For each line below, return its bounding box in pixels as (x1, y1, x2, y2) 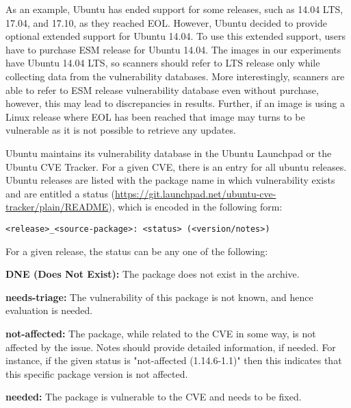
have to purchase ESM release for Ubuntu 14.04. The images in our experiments (5, 42, 341, 56)
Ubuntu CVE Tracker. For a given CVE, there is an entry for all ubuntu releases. (5, 159, 347, 173)
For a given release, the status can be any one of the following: (5, 243, 268, 258)
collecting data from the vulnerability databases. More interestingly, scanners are (5, 69, 345, 83)
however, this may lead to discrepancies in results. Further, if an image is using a (5, 96, 345, 110)
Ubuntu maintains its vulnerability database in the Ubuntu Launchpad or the (5, 145, 332, 160)
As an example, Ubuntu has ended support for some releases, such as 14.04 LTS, (5, 2, 343, 16)
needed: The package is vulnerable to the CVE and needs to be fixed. (5, 389, 302, 404)
